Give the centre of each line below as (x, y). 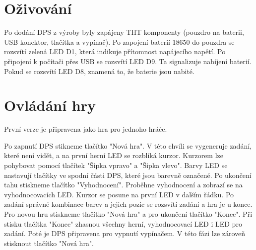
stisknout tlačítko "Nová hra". (49, 243)
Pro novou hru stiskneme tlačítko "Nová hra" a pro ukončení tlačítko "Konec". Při (128, 213)
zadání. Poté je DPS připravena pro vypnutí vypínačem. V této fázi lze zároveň (125, 233)
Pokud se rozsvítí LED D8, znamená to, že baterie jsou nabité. (99, 71)
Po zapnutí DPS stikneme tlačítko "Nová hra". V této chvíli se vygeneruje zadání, (128, 145)
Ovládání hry (50, 105)
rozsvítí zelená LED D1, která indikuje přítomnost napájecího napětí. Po (115, 51)
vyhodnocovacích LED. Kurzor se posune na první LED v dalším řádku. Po (119, 194)
